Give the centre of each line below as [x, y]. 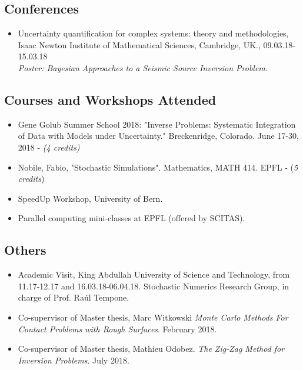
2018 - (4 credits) [49, 147]
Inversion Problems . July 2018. [74, 360]
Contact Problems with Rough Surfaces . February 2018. [117, 329]
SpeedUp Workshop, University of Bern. [90, 198]
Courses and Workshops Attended [110, 99]
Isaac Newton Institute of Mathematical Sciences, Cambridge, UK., [139, 44]
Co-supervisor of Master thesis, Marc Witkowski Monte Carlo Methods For [153, 317]
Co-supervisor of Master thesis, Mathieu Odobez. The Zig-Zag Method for [151, 349]
